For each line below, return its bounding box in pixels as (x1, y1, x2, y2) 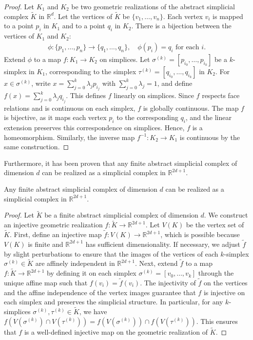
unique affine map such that (4, 277, 88, 287)
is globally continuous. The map (143, 102, 239, 113)
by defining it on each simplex (47, 268, 136, 278)
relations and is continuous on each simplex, (4, 102, 136, 113)
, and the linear (185, 112, 232, 122)
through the (198, 268, 234, 278)
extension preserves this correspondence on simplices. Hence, (4, 122, 185, 133)
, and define (157, 78, 193, 88)
